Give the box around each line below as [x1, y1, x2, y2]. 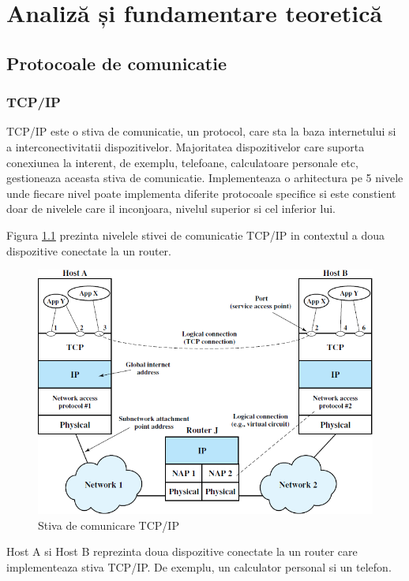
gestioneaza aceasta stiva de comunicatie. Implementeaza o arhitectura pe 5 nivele [6, 169, 403, 186]
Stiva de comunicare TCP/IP [38, 516, 179, 533]
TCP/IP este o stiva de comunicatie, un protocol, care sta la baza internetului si [6, 123, 396, 140]
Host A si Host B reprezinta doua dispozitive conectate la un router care [6, 543, 358, 560]
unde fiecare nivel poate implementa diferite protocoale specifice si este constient [6, 184, 396, 201]
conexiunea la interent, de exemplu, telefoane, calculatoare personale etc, [6, 154, 358, 170]
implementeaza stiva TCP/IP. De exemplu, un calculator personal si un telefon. [6, 558, 392, 575]
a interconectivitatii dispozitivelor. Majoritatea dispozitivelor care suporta [6, 138, 365, 155]
